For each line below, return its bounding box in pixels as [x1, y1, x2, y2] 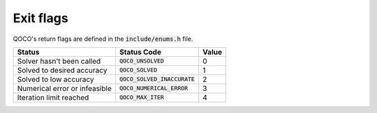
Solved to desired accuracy [17, 65, 108, 75]
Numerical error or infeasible [17, 83, 112, 93]
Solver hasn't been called [17, 56, 101, 66]
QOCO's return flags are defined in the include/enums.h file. [13, 35, 193, 43]
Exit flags [13, 10, 69, 26]
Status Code [119, 47, 162, 57]
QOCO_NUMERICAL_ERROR [119, 85, 188, 92]
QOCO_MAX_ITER [119, 94, 164, 101]
